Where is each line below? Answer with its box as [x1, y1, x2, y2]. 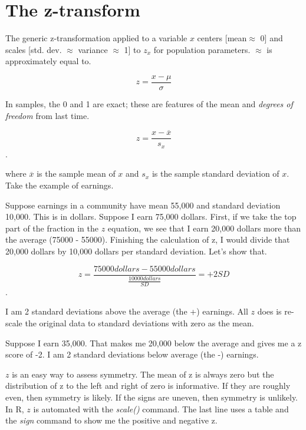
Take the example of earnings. [5, 179, 114, 191]
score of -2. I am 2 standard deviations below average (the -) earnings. [5, 348, 259, 360]
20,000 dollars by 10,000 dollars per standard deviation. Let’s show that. [5, 245, 267, 257]
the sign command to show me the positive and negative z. [5, 414, 218, 426]
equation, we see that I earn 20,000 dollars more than [107, 221, 301, 234]
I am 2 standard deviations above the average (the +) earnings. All [5, 305, 248, 317]
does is [257, 305, 282, 317]
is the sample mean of [37, 167, 116, 180]
